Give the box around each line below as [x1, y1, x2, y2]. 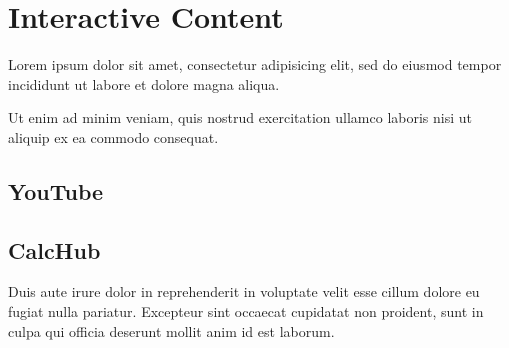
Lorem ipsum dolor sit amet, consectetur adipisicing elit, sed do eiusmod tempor [8, 54, 502, 75]
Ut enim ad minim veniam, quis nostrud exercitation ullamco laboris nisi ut [8, 107, 473, 128]
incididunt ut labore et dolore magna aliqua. [8, 73, 280, 94]
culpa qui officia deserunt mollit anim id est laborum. [8, 320, 335, 341]
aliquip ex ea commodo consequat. [8, 126, 219, 147]
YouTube [8, 175, 104, 206]
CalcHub [8, 234, 101, 265]
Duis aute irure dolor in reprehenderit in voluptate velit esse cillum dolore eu [8, 281, 480, 302]
